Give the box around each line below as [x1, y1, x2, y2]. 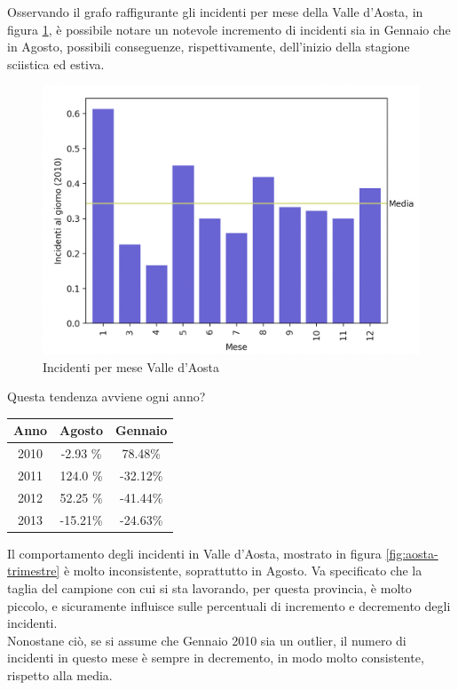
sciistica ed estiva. [7, 54, 105, 73]
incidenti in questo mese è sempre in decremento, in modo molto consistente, [7, 648, 424, 667]
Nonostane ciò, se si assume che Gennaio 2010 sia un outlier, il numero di [7, 631, 407, 649]
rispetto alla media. [7, 665, 113, 684]
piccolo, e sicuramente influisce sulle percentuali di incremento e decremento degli [7, 596, 451, 615]
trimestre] [7, 561, 60, 580]
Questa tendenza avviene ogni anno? [7, 387, 206, 406]
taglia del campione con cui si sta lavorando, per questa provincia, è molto [7, 578, 412, 597]
